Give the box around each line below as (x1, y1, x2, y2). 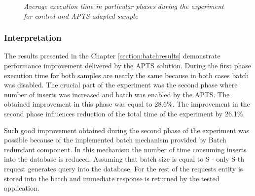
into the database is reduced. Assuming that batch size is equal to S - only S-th (4, 154, 244, 164)
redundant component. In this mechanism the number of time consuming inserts (4, 144, 247, 154)
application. (4, 183, 39, 193)
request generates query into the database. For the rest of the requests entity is (4, 163, 243, 173)
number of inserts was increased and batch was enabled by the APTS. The (4, 89, 230, 99)
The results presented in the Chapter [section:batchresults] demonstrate (4, 51, 220, 61)
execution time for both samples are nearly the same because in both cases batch (4, 70, 249, 80)
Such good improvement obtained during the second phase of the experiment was (4, 125, 250, 135)
